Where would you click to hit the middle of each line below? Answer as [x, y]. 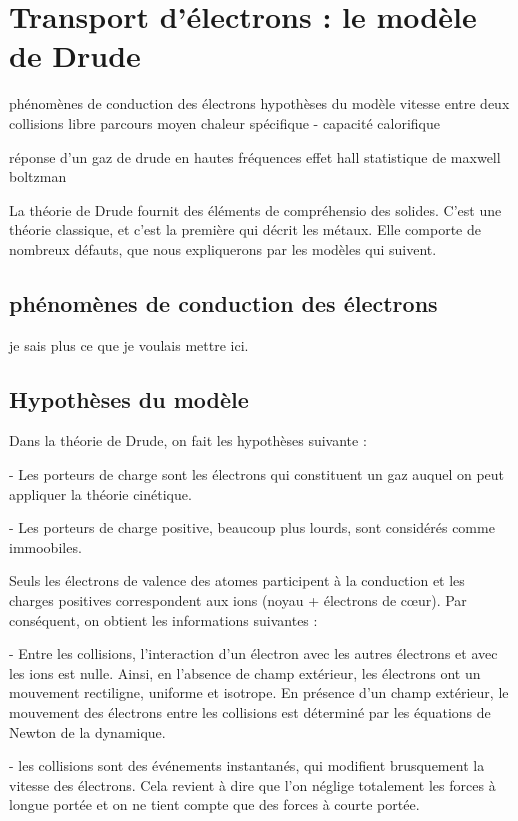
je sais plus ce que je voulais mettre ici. [129, 344]
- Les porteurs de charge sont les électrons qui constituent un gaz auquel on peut [257, 474]
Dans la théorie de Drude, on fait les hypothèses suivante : [188, 440]
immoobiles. [45, 546]
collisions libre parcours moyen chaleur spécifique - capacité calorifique [224, 122]
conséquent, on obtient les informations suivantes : [163, 619]
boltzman [38, 176]
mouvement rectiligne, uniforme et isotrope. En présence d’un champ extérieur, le [259, 692]
